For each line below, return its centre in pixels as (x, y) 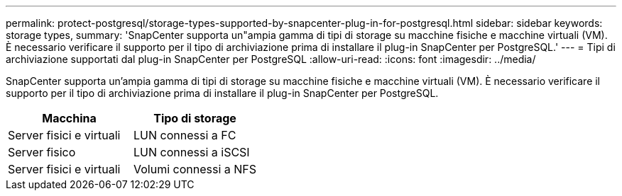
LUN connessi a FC (185, 135)
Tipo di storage (195, 118)
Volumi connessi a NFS (195, 169)
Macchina (69, 118)
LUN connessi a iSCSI (192, 152)
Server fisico (42, 152)
